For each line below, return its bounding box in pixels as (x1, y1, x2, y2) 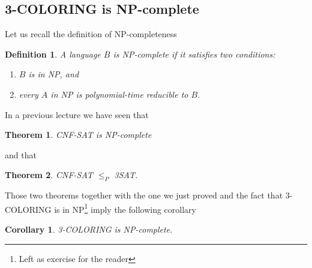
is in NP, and (28, 68, 79, 80)
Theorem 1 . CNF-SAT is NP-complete (5, 128, 152, 141)
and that (5, 148, 37, 161)
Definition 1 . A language (5, 47, 101, 60)
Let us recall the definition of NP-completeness (5, 28, 177, 40)
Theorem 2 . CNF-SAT (5, 168, 93, 181)
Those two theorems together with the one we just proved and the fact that (5, 189, 283, 201)
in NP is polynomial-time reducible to (50, 88, 188, 100)
